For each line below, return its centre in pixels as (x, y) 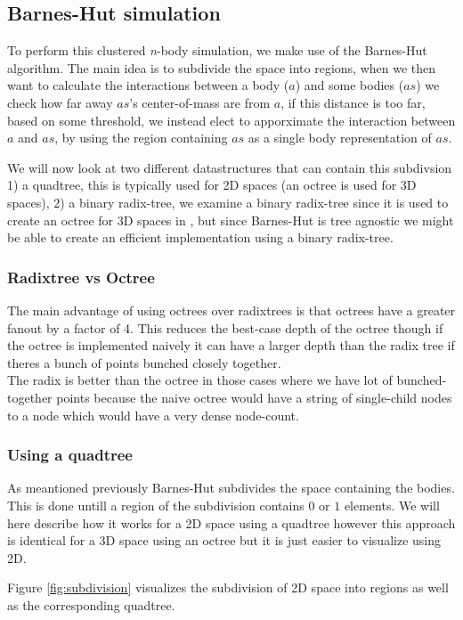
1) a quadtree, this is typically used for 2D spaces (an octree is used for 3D (212, 185)
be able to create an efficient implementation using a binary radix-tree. (200, 237)
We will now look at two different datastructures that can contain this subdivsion (230, 167)
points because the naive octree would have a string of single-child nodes (254, 397)
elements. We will (392, 505)
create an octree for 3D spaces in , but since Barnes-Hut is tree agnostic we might (231, 220)
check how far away (60, 102)
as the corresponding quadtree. (91, 604)
